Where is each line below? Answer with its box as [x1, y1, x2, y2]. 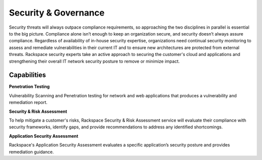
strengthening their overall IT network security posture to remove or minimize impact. [9, 58, 180, 64]
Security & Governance [9, 7, 105, 18]
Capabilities [9, 71, 46, 79]
